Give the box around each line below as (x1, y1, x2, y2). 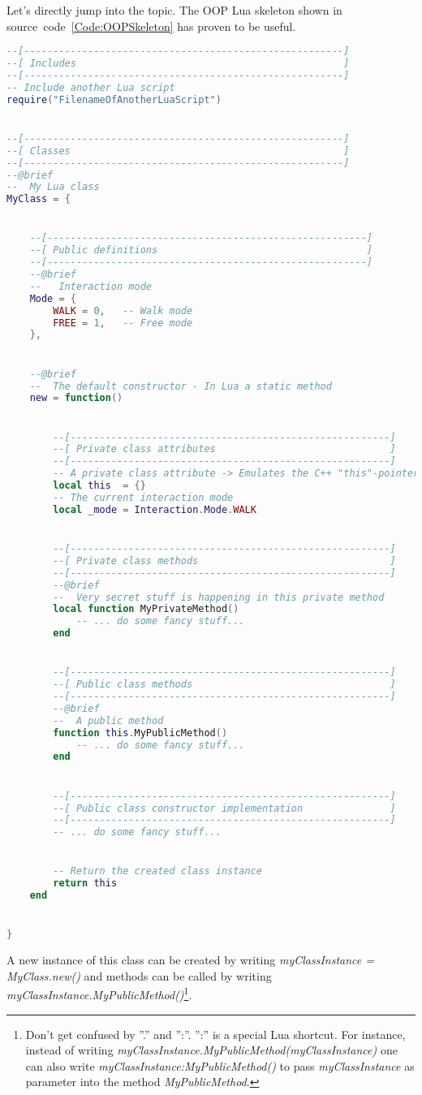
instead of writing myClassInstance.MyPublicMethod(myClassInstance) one (25, 1041, 398, 1058)
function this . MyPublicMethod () (53, 726, 228, 739)
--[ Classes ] (6, 144, 350, 157)
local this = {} (53, 480, 146, 492)
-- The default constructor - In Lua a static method (29, 380, 332, 392)
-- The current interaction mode (53, 491, 234, 503)
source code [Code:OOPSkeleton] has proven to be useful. (6, 17, 296, 34)
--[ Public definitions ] (29, 244, 373, 257)
